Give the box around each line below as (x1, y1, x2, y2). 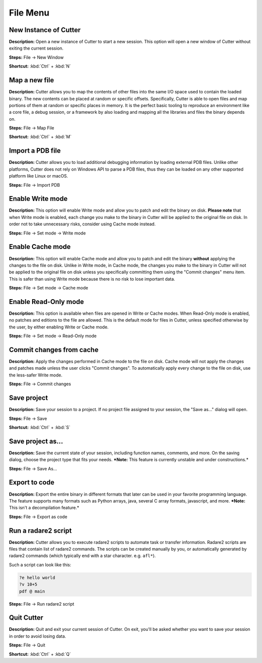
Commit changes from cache (9, 346, 99, 354)
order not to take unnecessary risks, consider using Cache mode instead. (9, 221, 156, 227)
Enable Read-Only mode (9, 297, 84, 306)
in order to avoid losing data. (9, 633, 66, 639)
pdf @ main (19, 589, 45, 594)
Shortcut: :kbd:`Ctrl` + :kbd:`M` (9, 134, 72, 140)
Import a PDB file (9, 146, 61, 155)
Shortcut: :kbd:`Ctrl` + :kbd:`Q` (9, 651, 71, 657)
